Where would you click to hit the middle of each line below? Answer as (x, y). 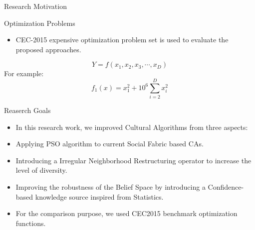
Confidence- (226, 187)
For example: (24, 73)
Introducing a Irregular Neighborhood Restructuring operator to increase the (133, 160)
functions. (31, 223)
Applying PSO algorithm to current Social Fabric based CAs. (110, 144)
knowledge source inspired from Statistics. (99, 196)
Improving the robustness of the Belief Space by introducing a (111, 187)
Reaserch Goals (27, 110)
